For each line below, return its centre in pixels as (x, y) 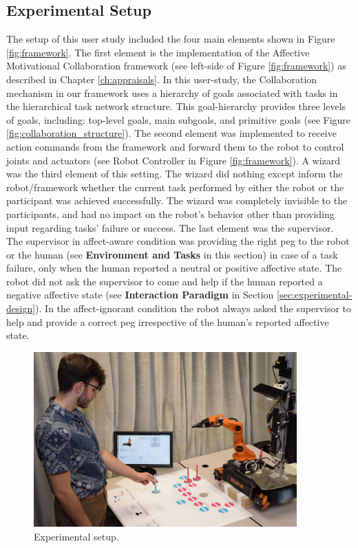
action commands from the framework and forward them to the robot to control (175, 146)
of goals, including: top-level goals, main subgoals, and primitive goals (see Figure (179, 119)
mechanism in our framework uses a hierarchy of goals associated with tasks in (172, 92)
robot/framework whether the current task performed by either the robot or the (175, 187)
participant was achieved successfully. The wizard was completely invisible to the (177, 200)
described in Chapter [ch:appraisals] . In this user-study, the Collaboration (162, 79)
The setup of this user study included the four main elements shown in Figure (171, 39)
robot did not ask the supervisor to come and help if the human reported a (165, 281)
